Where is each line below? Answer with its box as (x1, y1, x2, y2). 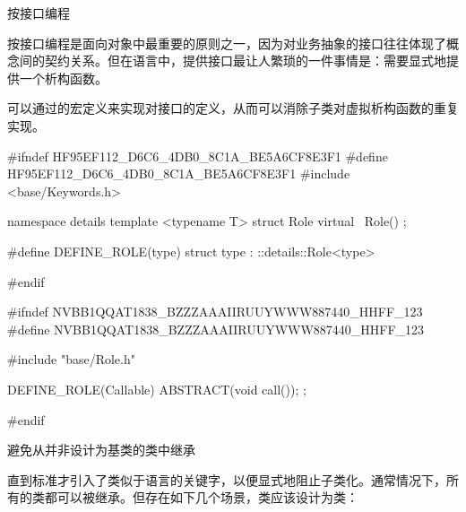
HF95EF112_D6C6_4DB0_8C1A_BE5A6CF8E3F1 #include (7, 164, 350, 183)
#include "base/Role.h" (7, 350, 135, 369)
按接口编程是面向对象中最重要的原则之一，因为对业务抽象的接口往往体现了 (7, 33, 446, 52)
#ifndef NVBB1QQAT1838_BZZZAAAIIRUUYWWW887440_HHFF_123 (7, 302, 423, 321)
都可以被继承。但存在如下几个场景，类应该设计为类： (44, 488, 358, 507)
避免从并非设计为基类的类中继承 (7, 440, 195, 459)
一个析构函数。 (19, 68, 108, 87)
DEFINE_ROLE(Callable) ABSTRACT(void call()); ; (7, 379, 306, 398)
